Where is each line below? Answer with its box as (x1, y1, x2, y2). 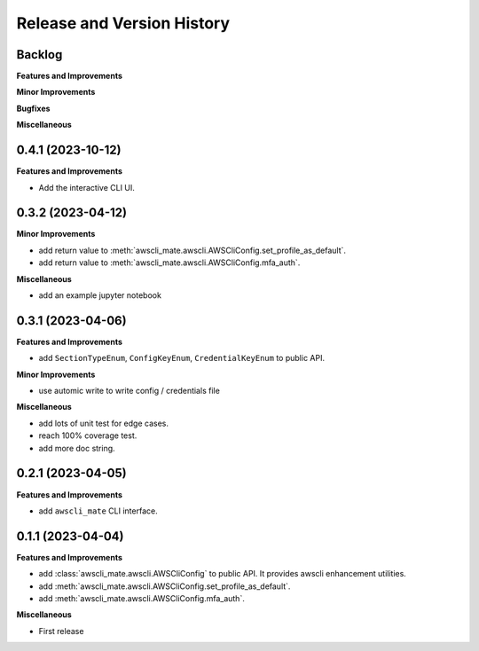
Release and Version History (16, 13, 231, 33)
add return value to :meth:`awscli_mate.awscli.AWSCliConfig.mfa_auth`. (38, 257, 301, 268)
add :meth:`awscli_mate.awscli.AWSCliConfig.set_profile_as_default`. (38, 581, 291, 592)
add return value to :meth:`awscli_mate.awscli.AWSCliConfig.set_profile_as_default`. (38, 245, 346, 255)
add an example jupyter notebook (38, 290, 161, 301)
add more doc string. (38, 443, 115, 453)
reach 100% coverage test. (38, 430, 137, 441)
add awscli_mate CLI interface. (38, 506, 159, 516)
